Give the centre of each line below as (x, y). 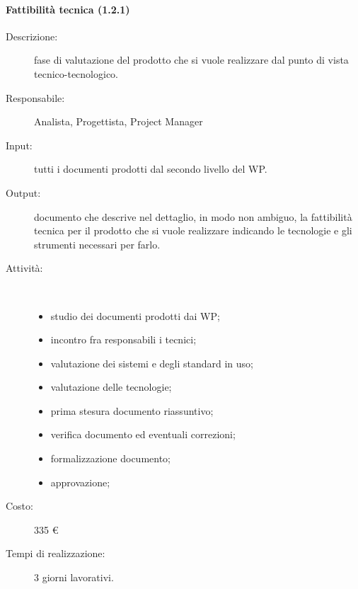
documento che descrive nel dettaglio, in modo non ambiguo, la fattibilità (193, 216)
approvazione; (80, 482)
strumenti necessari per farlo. (97, 244)
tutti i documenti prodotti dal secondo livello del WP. (151, 169)
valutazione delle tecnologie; (111, 387)
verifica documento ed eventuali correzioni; (143, 434)
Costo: (19, 506)
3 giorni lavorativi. (74, 577)
